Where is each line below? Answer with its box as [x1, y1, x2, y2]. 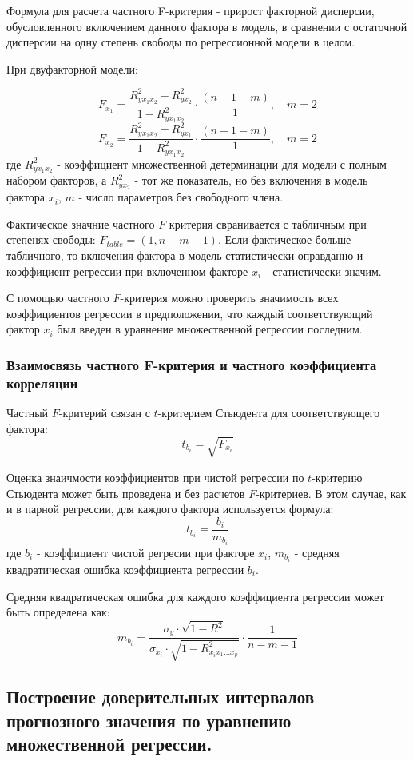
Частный [6, 404, 49, 421]
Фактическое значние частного [6, 215, 155, 232]
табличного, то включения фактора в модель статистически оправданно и [6, 247, 363, 264]
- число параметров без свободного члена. [78, 189, 284, 205]
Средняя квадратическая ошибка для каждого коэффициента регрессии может [6, 588, 384, 604]
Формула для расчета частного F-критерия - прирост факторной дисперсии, [6, 2, 375, 18]
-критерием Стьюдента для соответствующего [157, 404, 380, 421]
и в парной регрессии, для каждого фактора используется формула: [6, 500, 334, 517]
